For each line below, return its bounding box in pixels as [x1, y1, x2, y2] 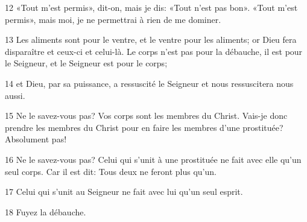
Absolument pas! [5, 133, 67, 145]
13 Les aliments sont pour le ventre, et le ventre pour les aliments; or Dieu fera [5, 33, 297, 46]
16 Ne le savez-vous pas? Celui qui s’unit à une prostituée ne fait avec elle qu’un [5, 153, 302, 165]
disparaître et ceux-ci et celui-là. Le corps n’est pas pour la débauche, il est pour [5, 45, 303, 57]
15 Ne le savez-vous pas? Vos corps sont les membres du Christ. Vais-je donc [5, 109, 288, 122]
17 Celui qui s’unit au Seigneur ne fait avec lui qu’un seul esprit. [5, 185, 243, 198]
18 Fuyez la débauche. [5, 205, 86, 218]
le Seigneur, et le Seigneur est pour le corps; [5, 57, 168, 69]
